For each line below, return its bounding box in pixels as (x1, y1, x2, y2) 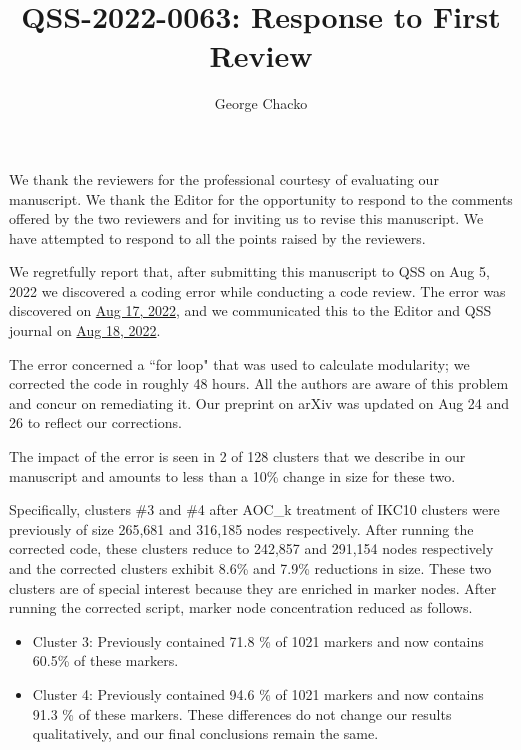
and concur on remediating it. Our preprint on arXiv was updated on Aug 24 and (9, 392, 510, 413)
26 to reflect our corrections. (9, 412, 182, 433)
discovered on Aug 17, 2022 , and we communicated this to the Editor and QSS (9, 300, 492, 321)
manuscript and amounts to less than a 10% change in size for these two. (9, 465, 456, 486)
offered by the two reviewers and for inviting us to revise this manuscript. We (9, 208, 484, 229)
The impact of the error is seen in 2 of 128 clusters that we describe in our (9, 446, 466, 467)
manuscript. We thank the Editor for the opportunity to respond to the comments (9, 188, 513, 209)
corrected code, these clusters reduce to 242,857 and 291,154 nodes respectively (9, 538, 494, 559)
